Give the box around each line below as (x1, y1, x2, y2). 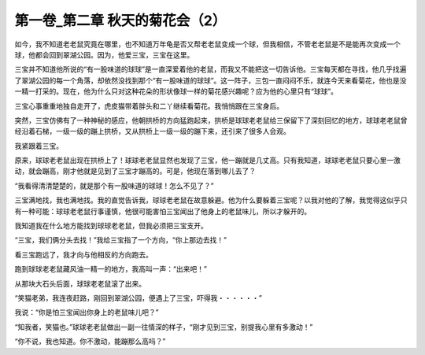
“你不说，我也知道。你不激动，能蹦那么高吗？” (14, 337, 166, 346)
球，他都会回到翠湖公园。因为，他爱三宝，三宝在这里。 (14, 50, 194, 59)
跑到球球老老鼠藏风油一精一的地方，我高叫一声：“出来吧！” (14, 264, 208, 274)
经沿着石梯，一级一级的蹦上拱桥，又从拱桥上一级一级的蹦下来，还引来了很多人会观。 (14, 127, 290, 136)
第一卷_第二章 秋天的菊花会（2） (14, 12, 227, 29)
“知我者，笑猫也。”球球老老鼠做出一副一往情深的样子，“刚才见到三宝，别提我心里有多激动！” (14, 322, 313, 331)
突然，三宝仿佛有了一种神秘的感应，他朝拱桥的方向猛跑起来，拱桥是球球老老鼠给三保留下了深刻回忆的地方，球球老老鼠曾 (14, 115, 408, 125)
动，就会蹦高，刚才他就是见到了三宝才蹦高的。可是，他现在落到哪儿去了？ (14, 166, 256, 176)
